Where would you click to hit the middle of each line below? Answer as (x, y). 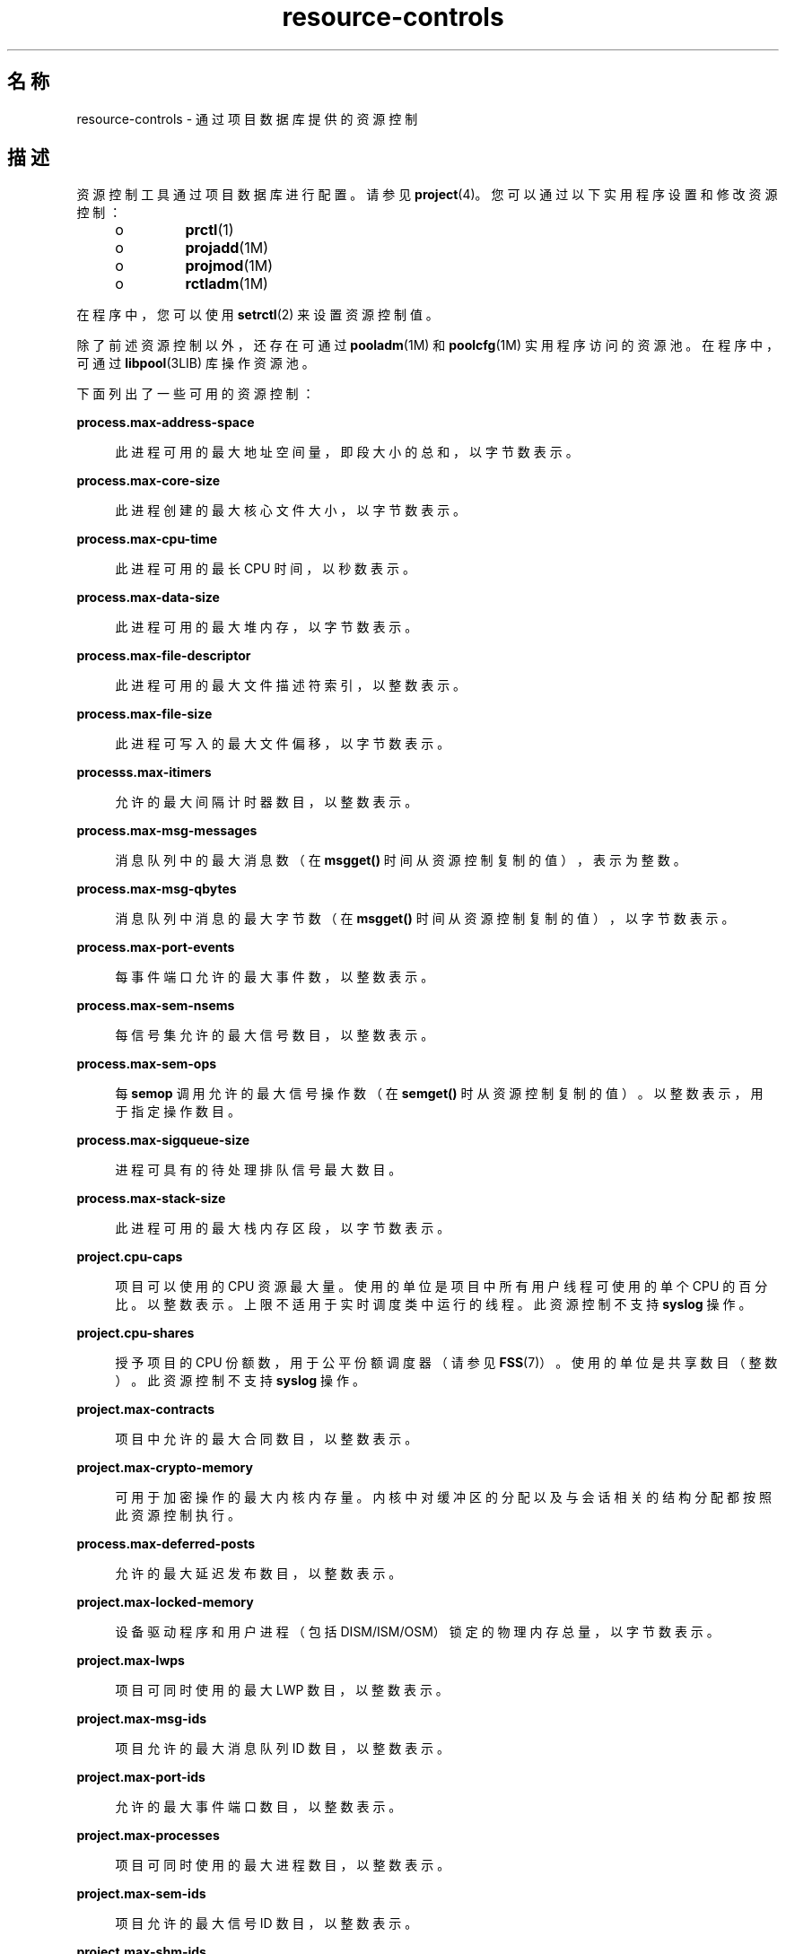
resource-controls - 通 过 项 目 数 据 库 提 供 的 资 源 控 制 (247, 118)
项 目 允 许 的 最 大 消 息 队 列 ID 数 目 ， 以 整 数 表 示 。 (283, 1749)
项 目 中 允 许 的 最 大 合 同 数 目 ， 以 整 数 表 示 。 (266, 1439)
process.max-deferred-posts (166, 1544)
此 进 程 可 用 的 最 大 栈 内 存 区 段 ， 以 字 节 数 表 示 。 (283, 1228)
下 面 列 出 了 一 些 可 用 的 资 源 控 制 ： (196, 394)
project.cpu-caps (130, 1257)
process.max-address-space (166, 423)
